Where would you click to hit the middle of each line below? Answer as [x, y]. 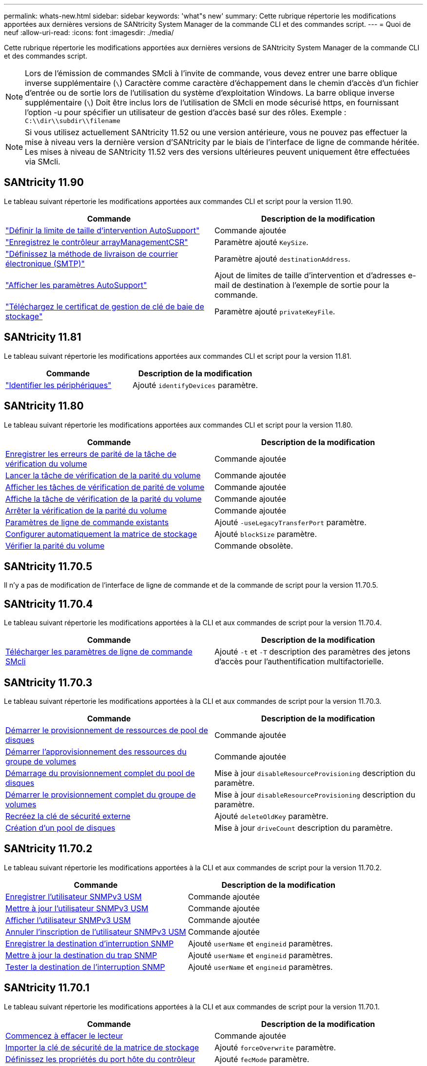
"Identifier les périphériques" [58, 385]
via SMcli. [43, 162]
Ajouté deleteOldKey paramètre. [272, 816]
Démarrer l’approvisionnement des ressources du [96, 752]
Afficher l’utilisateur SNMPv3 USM [68, 920]
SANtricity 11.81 [43, 337]
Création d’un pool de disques [60, 828]
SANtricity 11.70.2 [48, 849]
